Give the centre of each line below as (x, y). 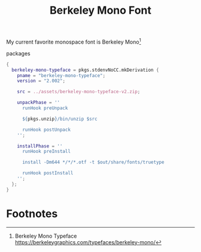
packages (19, 53)
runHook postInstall (48, 173)
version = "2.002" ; (41, 81)
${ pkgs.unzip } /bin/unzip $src (60, 119)
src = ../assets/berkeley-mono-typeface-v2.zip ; (79, 92)
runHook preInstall (46, 152)
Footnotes (32, 213)
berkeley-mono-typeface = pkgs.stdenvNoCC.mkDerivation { (86, 70)
